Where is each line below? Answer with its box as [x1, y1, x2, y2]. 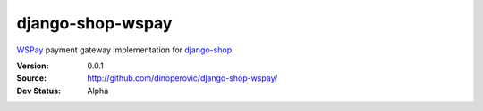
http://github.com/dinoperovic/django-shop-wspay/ [87, 73, 278, 83]
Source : [16, 73, 47, 83]
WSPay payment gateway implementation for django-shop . [16, 44, 234, 55]
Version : [16, 60, 49, 71]
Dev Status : [16, 85, 62, 96]
